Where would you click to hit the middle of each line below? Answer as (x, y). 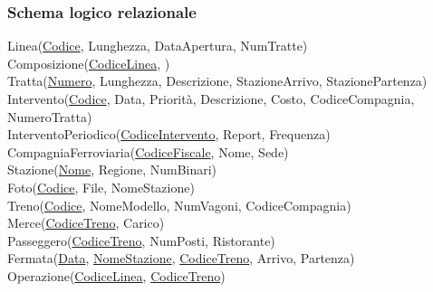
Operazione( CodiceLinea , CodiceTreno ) (116, 275)
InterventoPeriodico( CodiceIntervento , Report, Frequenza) (169, 134)
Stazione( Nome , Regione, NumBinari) (112, 170)
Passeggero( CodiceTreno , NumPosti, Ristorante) (141, 240)
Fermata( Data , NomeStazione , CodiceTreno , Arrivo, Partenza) (181, 258)
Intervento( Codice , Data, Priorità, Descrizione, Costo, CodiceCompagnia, (211, 99)
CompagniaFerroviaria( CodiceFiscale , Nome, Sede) (148, 151)
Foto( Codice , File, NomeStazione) (101, 187)
